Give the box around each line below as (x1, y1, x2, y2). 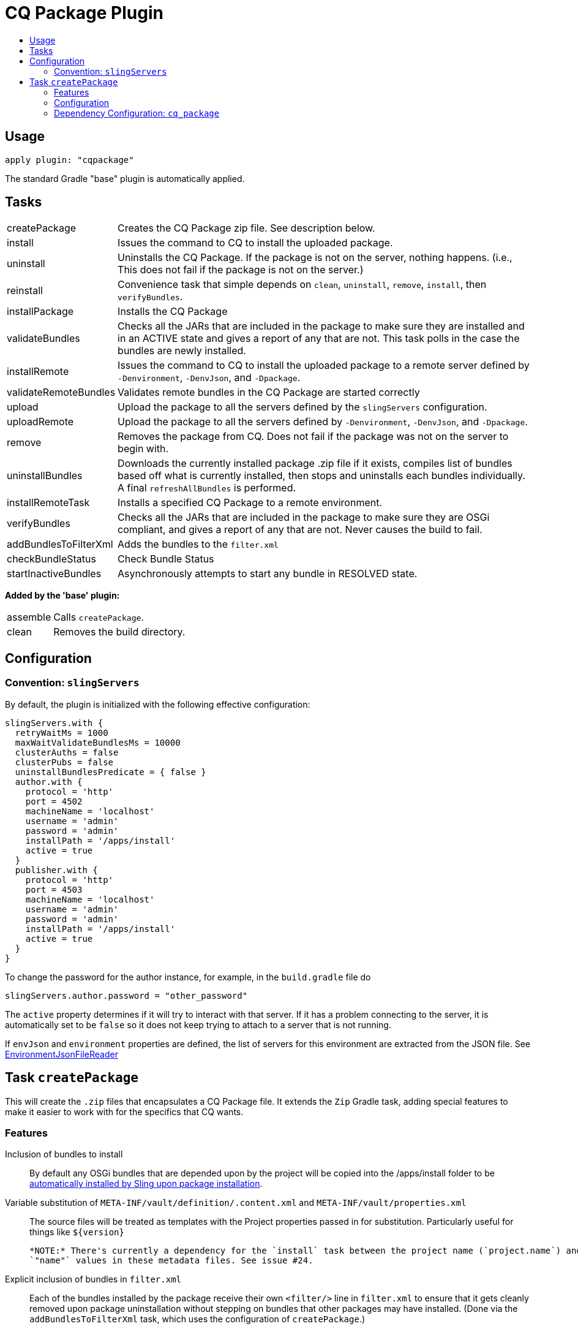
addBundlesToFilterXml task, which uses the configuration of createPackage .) (29, 1314, 366, 1325)
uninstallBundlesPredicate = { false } (15, 767, 206, 777)
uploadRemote (7, 415, 74, 428)
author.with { (15, 776, 83, 787)
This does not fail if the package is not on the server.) (118, 263, 364, 276)
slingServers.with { (5, 718, 103, 728)
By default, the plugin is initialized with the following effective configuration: (5, 699, 310, 710)
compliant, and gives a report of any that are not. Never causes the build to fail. (118, 523, 482, 536)
